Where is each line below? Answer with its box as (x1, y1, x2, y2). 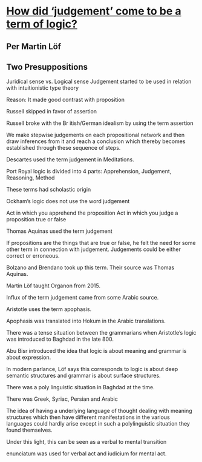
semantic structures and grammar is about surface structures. (6, 372, 161, 380)
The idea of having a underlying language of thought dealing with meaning (6, 407, 192, 415)
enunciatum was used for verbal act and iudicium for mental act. (6, 450, 167, 457)
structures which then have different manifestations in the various (6, 413, 171, 421)
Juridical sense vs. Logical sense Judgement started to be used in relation (6, 78, 192, 85)
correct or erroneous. (6, 252, 60, 259)
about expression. (6, 353, 51, 361)
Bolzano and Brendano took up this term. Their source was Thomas (6, 264, 175, 271)
